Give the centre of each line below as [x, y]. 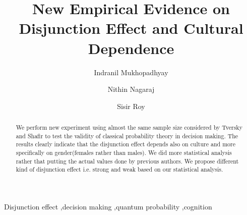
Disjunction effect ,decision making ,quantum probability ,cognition [108, 207]
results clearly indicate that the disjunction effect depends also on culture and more [126, 144]
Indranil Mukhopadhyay [131, 72]
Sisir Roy [131, 106]
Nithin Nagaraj [131, 89]
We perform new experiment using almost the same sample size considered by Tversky [129, 127]
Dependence [131, 48]
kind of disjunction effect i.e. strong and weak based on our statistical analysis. [119, 169]
